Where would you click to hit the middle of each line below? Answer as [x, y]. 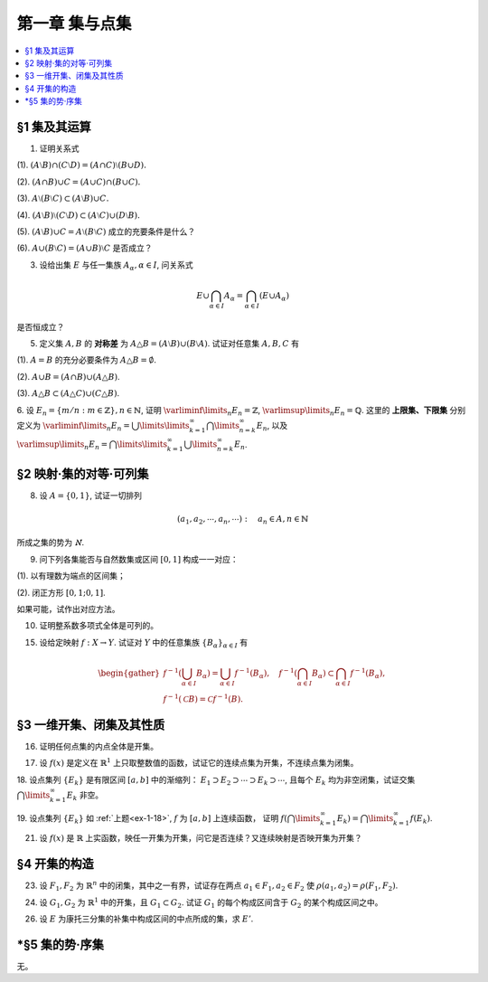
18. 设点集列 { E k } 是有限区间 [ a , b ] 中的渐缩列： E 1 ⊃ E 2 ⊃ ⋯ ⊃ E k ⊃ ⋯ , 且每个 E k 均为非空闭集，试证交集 [216, 780]
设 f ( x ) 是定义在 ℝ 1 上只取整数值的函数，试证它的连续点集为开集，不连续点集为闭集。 [199, 762]
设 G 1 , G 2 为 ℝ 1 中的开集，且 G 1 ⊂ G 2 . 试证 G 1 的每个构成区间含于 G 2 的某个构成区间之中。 [211, 903]
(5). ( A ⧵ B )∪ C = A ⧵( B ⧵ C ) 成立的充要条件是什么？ [106, 231]
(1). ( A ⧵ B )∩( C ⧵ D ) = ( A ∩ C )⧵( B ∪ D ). [82, 165]
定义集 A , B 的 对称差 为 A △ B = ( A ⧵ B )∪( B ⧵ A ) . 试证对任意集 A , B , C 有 [169, 344]
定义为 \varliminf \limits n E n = [73, 426]
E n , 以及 [272, 426]
